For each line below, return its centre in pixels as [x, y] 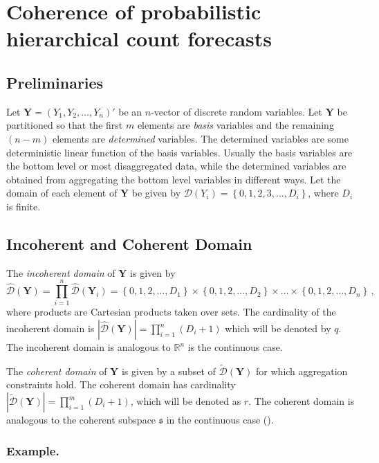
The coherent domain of [57, 371]
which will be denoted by [278, 328]
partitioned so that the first [65, 125]
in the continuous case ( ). [220, 420]
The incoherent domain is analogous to [89, 347]
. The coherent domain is [302, 401]
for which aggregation [302, 371]
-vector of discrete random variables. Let [237, 111]
